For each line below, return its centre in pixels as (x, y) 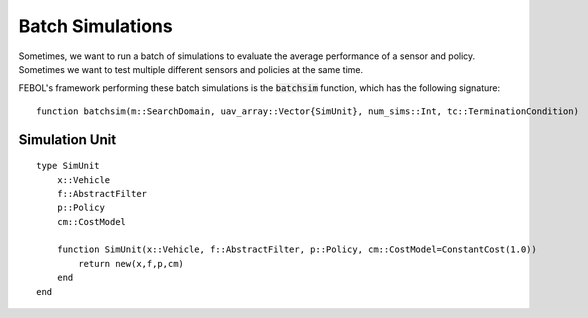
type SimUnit (68, 166)
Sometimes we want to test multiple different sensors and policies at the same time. (191, 69)
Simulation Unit (67, 139)
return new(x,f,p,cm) (131, 263)
